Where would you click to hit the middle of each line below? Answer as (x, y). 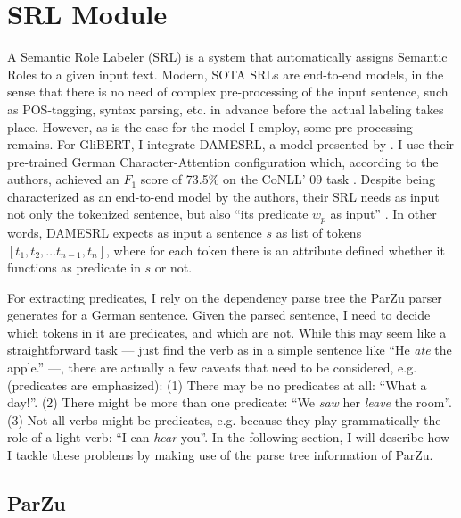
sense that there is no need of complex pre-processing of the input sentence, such (228, 92)
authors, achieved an (63, 179)
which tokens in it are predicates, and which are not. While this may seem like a (227, 332)
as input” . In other (383, 214)
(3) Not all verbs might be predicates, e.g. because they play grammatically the (224, 419)
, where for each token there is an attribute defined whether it (276, 250)
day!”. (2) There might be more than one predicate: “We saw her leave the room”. (230, 402)
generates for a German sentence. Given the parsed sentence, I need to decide (219, 315)
